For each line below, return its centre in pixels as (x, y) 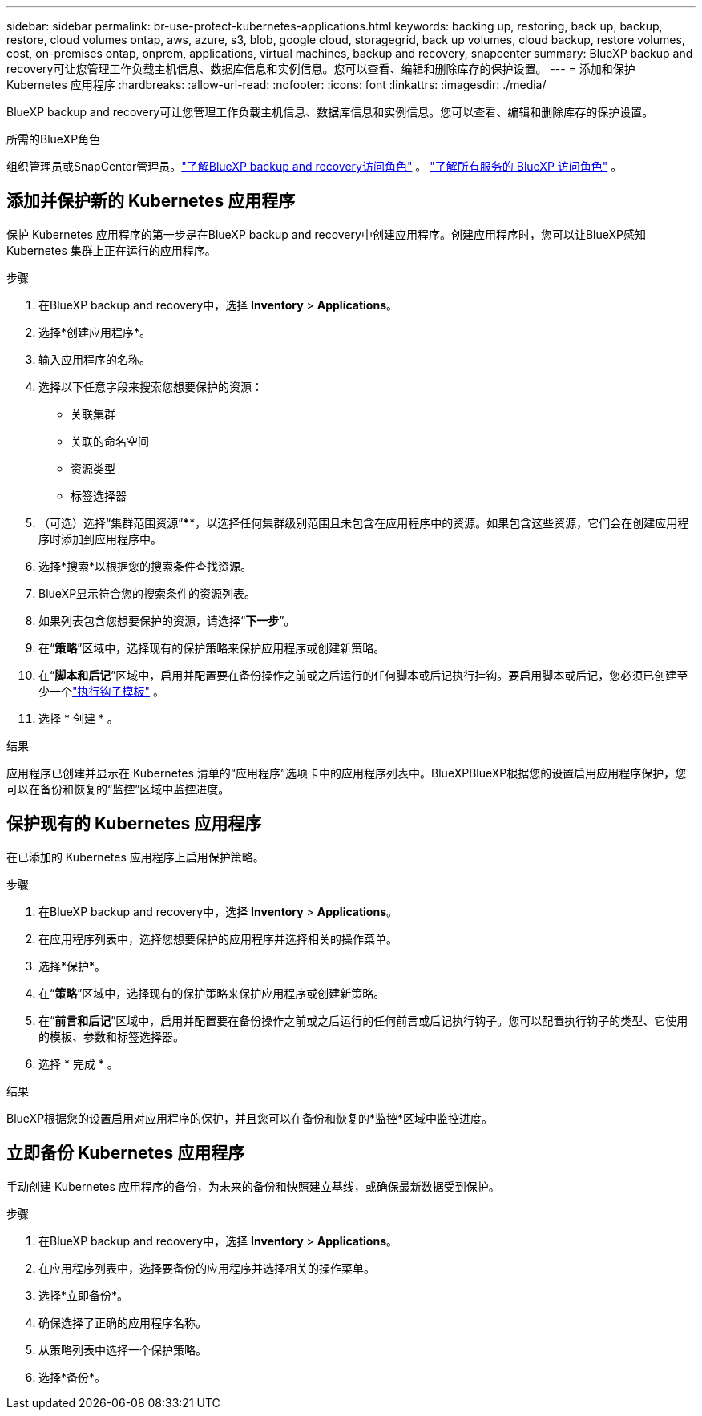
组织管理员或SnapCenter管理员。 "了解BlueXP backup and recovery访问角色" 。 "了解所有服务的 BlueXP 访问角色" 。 (315, 166)
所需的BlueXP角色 (54, 139)
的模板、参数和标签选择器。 (111, 1036)
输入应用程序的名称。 (95, 359)
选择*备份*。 (73, 1377)
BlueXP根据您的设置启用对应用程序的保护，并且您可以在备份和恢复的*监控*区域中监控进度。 (250, 1118)
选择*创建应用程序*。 (95, 332)
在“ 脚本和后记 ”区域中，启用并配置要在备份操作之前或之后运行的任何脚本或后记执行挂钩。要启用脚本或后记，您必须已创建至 (363, 675)
